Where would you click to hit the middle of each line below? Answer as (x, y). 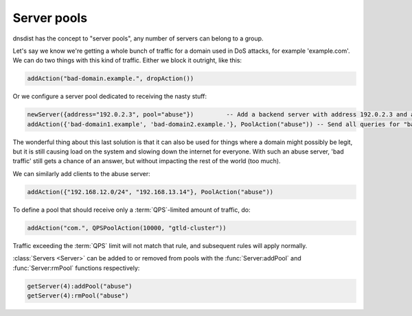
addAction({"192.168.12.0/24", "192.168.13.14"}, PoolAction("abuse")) (150, 192)
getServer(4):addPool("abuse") (80, 286)
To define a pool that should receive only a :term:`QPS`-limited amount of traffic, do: (131, 210)
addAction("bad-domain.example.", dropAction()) (111, 78)
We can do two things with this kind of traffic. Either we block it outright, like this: (127, 60)
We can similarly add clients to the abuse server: (81, 173)
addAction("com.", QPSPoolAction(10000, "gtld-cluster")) (127, 228)
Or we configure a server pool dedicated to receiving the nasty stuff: (110, 97)
